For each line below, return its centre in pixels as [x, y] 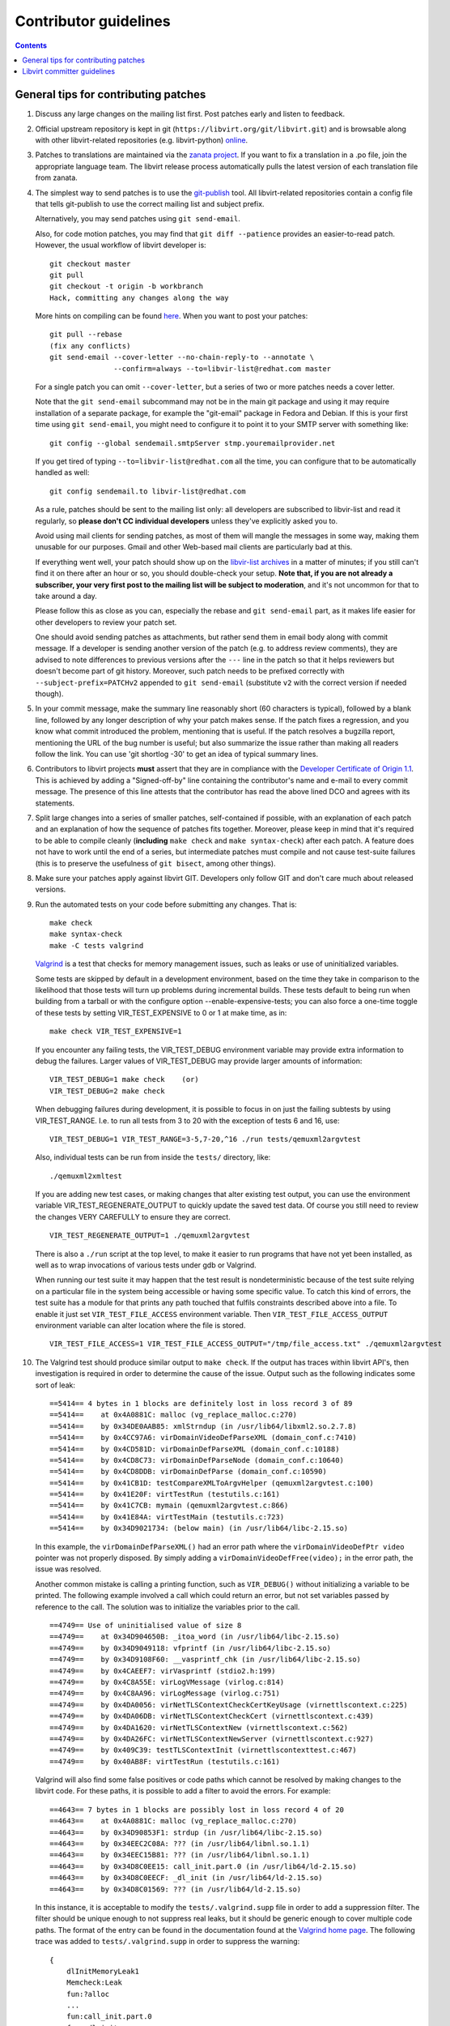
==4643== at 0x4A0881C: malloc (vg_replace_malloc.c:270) [173, 1821]
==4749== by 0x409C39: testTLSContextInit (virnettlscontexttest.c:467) [203, 1750]
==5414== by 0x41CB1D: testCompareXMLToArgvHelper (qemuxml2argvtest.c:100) [212, 1483]
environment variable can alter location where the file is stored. [140, 1325]
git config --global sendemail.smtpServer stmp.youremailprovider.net [193, 443]
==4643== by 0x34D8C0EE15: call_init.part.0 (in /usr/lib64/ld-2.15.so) [203, 1866]
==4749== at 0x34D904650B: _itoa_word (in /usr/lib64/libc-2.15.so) [195, 1637]
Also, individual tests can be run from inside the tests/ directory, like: [153, 1157]
